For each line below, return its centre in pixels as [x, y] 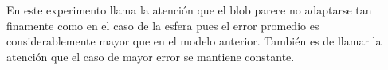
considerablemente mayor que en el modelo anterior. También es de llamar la [194, 41]
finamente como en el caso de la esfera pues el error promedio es [163, 25]
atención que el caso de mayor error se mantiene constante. [151, 56]
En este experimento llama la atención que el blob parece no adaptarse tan [189, 10]
